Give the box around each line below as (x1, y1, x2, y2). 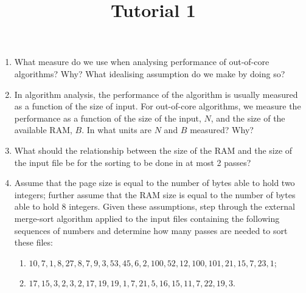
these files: (14, 236, 53, 249)
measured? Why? (190, 123, 254, 136)
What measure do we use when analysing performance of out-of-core (14, 55, 269, 68)
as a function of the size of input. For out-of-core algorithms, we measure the (14, 100, 301, 112)
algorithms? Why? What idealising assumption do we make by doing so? (14, 67, 285, 80)
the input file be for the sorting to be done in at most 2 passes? (14, 156, 251, 168)
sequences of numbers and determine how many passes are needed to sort (14, 224, 288, 236)
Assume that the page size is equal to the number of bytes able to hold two (14, 176, 295, 189)
